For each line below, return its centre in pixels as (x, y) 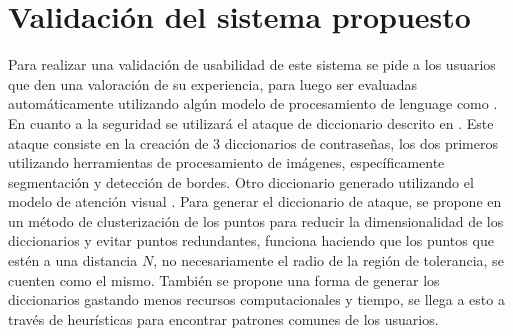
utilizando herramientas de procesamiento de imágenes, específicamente (226, 162)
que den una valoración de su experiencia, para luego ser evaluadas (213, 83)
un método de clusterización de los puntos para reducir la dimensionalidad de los (256, 220)
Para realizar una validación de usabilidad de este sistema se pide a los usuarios (252, 64)
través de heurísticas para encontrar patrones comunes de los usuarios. (223, 318)
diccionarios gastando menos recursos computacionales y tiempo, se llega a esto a (256, 299)
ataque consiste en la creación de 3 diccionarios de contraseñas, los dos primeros (253, 142)
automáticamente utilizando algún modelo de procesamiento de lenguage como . (253, 103)
